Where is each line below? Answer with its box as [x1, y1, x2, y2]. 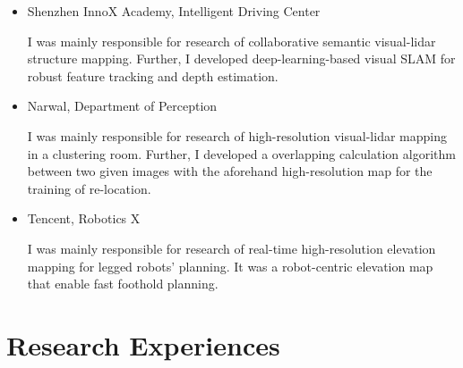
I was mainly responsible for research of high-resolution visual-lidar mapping [27, 126, 447, 145]
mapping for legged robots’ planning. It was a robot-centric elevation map [27, 256, 433, 275]
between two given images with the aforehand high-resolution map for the [27, 162, 433, 180]
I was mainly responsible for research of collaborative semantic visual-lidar [27, 31, 436, 50]
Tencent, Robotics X [27, 209, 141, 228]
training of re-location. [27, 179, 151, 197]
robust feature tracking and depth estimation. [27, 66, 279, 85]
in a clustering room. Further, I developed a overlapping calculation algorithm [27, 144, 456, 163]
